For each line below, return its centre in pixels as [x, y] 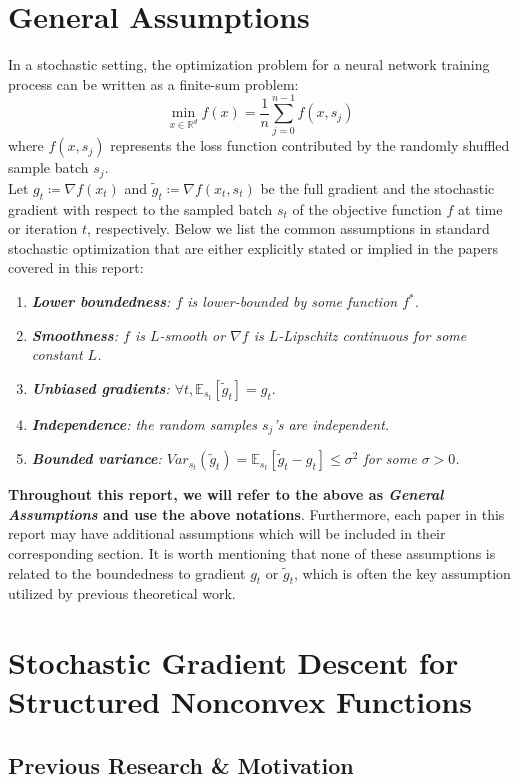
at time [480, 208]
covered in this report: [76, 267]
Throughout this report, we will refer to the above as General [226, 494]
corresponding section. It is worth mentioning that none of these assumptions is [252, 553]
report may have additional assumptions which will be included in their [227, 533]
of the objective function [367, 208]
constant [57, 354]
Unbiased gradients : [100, 387]
